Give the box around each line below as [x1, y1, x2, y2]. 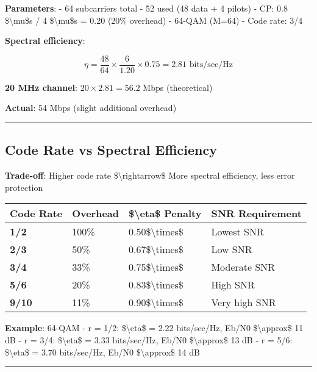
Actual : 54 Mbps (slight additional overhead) [5, 101, 177, 114]
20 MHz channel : [5, 80, 77, 93]
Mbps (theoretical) [143, 80, 213, 93]
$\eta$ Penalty [129, 206, 202, 221]
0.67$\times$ [129, 242, 183, 257]
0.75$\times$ [129, 260, 183, 274]
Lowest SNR [211, 224, 264, 239]
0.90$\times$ [129, 295, 183, 310]
